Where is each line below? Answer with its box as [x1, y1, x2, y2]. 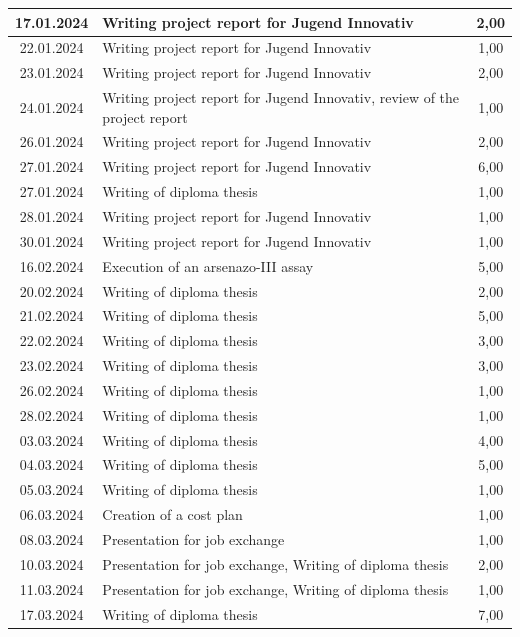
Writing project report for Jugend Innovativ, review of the [102, 87, 460, 108]
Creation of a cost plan [102, 504, 243, 525]
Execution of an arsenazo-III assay [102, 255, 314, 276]
